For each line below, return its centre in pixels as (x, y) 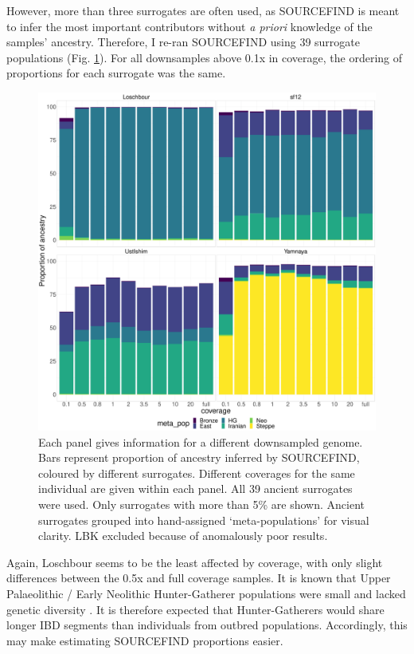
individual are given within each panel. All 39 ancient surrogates (195, 489)
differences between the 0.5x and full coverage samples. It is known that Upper (199, 578)
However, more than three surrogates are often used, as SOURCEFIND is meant (203, 10)
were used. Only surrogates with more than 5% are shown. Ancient (201, 504)
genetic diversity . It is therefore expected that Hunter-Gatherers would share (195, 609)
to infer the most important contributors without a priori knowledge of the (189, 26)
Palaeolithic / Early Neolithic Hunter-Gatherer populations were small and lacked (206, 593)
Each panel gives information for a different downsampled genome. (201, 441)
